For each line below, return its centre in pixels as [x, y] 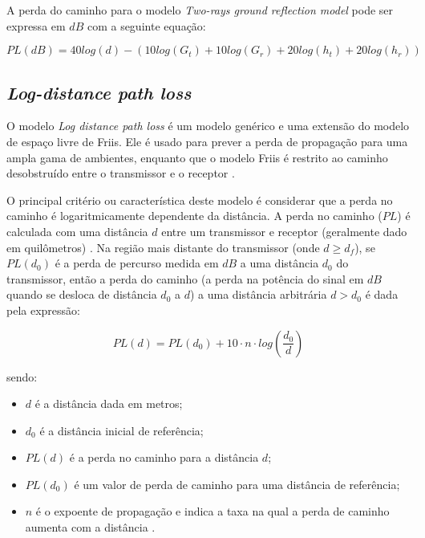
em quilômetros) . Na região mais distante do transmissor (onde [163, 247]
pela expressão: [43, 310]
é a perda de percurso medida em [137, 263]
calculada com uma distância [77, 231]
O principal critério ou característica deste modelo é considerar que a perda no [200, 200]
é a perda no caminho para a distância [164, 457]
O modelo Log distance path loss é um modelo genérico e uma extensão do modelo [208, 126]
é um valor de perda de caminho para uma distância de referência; [237, 484]
